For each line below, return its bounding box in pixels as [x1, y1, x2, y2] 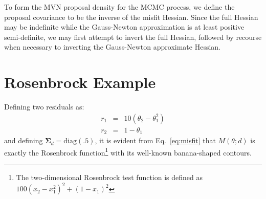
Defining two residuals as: [4, 101, 84, 112]
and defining [4, 135, 43, 146]
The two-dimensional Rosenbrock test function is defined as [16, 172, 203, 183]
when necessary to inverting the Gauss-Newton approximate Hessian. [4, 41, 220, 52]
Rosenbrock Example [4, 72, 156, 93]
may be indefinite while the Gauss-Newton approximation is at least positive [4, 21, 245, 32]
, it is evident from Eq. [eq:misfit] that [95, 135, 216, 146]
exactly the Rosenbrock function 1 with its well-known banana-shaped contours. [4, 145, 252, 158]
